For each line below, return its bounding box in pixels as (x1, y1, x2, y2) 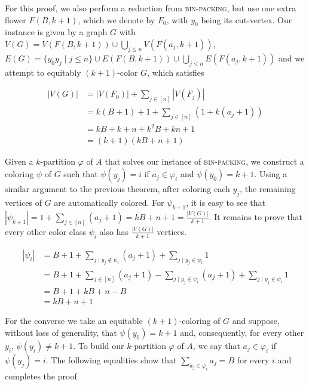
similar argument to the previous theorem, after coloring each (5, 183, 230, 195)
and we (279, 51, 305, 64)
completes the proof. (5, 369, 79, 382)
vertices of (5, 196, 42, 208)
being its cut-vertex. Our (201, 13, 292, 26)
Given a (5, 155, 33, 167)
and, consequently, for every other (180, 326, 304, 338)
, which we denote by (78, 13, 155, 26)
